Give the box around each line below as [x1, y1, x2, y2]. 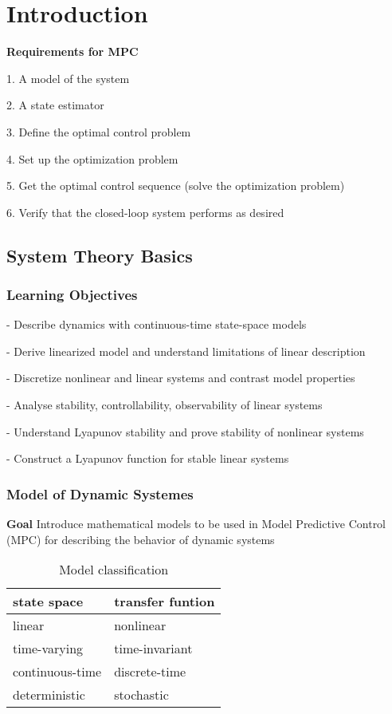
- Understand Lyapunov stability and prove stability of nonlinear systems [6, 423, 364, 440]
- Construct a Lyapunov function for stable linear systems [6, 450, 289, 467]
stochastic [114, 685, 169, 704]
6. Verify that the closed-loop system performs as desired [6, 203, 284, 220]
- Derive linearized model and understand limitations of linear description [6, 342, 366, 359]
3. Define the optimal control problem [6, 123, 191, 140]
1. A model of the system [6, 69, 130, 86]
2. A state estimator [6, 97, 104, 113]
